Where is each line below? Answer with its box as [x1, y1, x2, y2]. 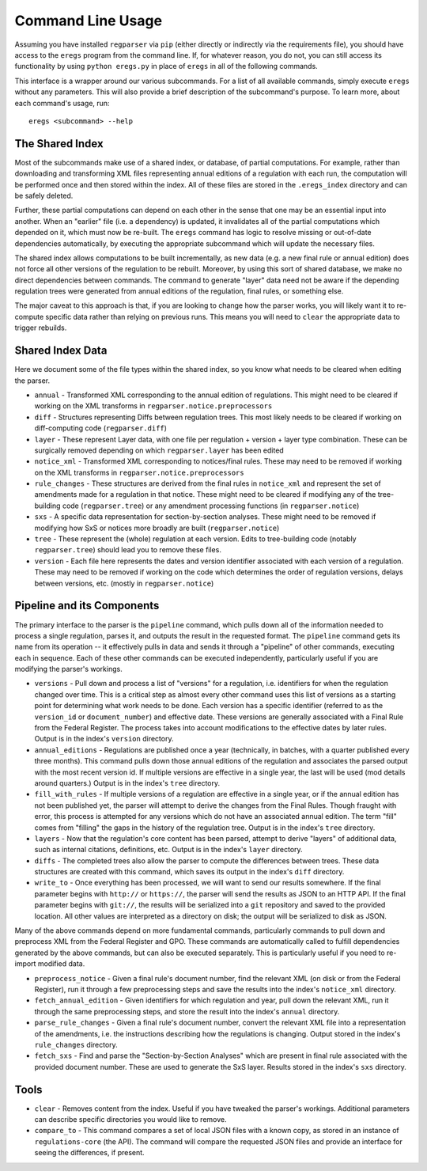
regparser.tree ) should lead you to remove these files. [34, 545, 221, 555]
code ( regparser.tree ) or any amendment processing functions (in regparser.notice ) [62, 501, 360, 510]
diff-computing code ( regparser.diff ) [34, 423, 168, 433]
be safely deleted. [14, 191, 74, 200]
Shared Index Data [14, 344, 108, 358]
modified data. [37, 959, 85, 968]
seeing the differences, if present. [34, 1148, 145, 1158]
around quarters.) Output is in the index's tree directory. [34, 778, 221, 787]
